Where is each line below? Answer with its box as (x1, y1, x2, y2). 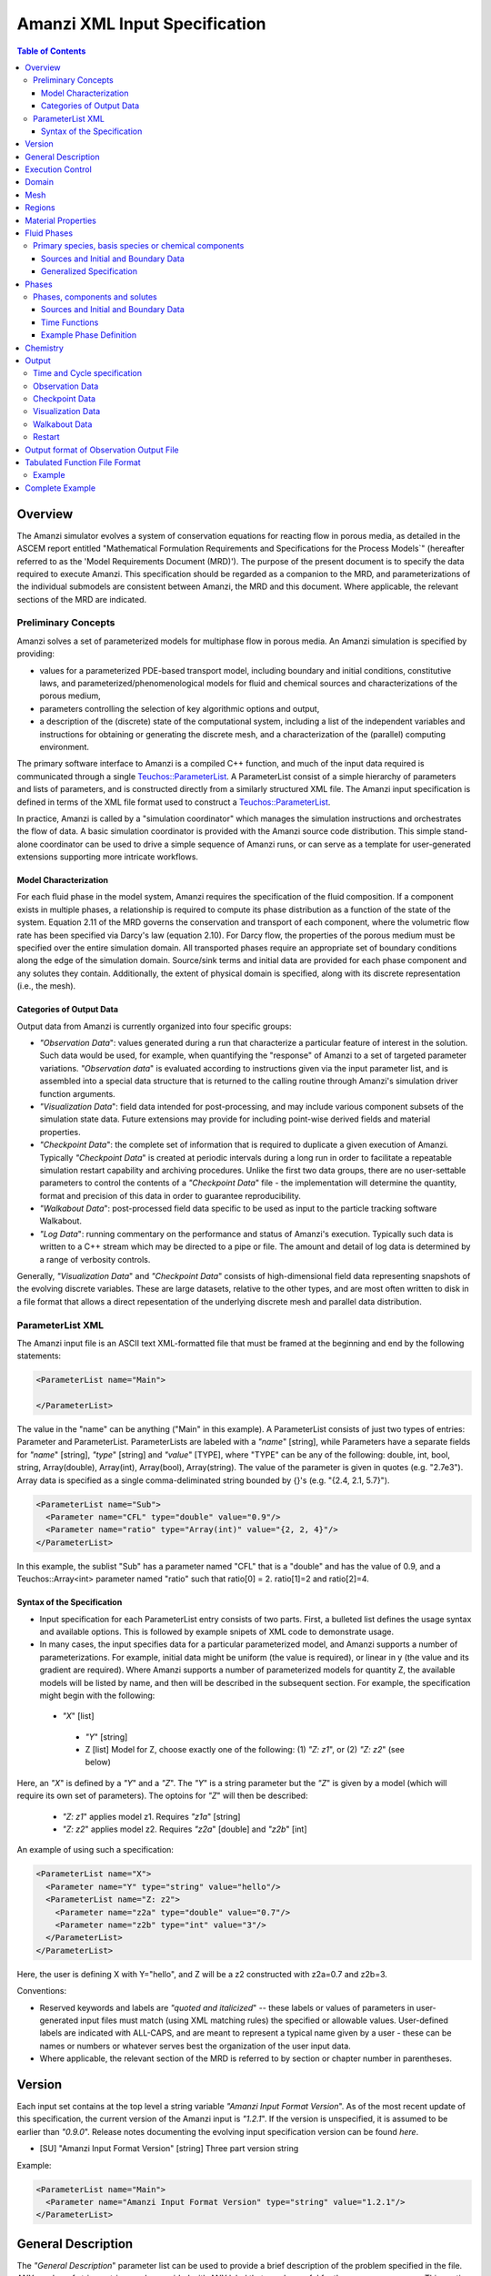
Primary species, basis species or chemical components (33, 240, 245, 251)
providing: (16, 648, 55, 659)
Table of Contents (16, 46, 86, 56)
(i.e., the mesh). (16, 981, 76, 991)
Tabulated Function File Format (25, 457, 141, 468)
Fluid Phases (25, 228, 73, 239)
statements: (16, 1350, 62, 1361)
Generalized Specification (41, 266, 138, 277)
